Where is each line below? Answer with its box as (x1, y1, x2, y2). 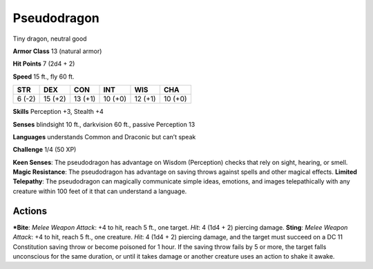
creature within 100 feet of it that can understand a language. (12, 187, 187, 195)
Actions (12, 205, 48, 217)
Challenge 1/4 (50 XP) (12, 146, 77, 154)
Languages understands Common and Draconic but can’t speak (12, 132, 196, 141)
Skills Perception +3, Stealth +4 (12, 108, 104, 116)
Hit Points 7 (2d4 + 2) (12, 59, 75, 68)
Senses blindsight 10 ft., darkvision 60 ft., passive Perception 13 (12, 120, 195, 128)
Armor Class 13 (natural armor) (12, 47, 102, 55)
